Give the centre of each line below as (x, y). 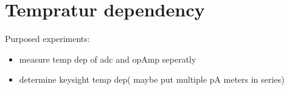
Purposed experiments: (47, 39)
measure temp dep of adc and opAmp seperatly (108, 59)
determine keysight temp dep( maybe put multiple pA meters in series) (152, 79)
